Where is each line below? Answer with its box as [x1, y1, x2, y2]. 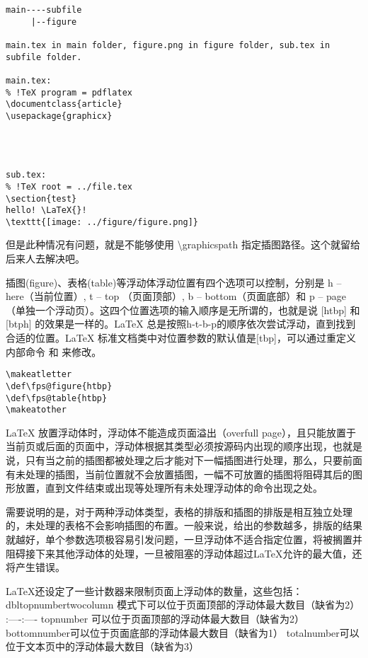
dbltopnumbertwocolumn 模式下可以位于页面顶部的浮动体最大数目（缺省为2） [6, 597, 360, 612]
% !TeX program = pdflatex [6, 87, 132, 98]
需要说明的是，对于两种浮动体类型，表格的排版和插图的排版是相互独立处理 [6, 504, 352, 519]
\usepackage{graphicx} [6, 110, 113, 121]
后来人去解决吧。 [6, 251, 85, 266]
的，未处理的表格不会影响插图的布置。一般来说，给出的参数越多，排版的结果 [6, 518, 362, 533]
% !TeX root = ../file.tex [6, 181, 132, 192]
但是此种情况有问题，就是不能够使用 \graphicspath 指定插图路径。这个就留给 [6, 237, 361, 252]
